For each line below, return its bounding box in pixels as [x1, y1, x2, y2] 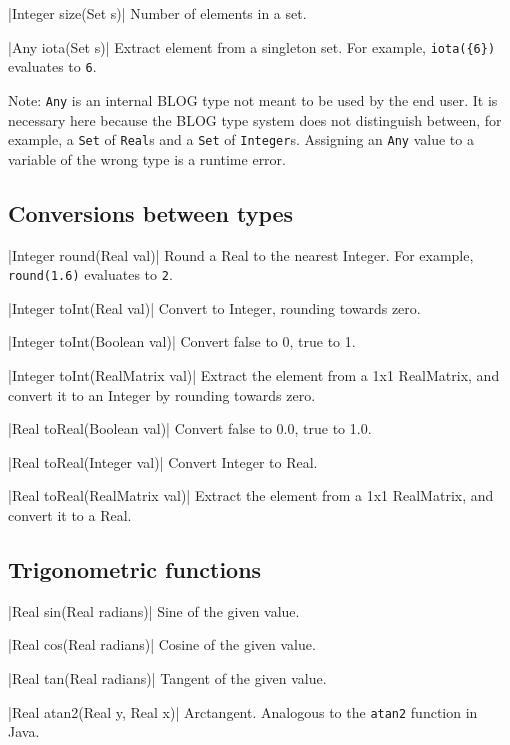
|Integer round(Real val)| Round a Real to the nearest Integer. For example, [8, 244, 474, 265]
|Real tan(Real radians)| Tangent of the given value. [8, 668, 327, 688]
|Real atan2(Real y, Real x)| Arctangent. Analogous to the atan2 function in [8, 701, 478, 722]
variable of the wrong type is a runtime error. [8, 148, 286, 169]
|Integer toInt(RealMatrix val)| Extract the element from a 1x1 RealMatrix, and [8, 365, 500, 386]
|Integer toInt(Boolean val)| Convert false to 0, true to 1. [8, 331, 356, 352]
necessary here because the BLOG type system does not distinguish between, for [8, 109, 502, 130]
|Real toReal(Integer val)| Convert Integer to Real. [8, 451, 318, 472]
